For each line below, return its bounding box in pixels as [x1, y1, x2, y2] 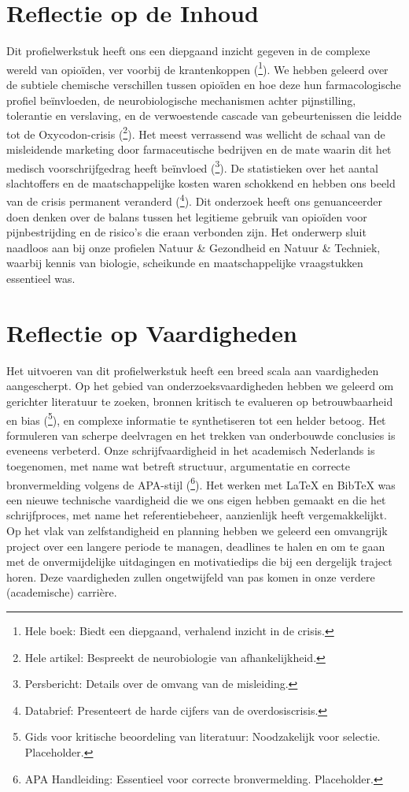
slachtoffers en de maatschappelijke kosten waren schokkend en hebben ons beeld [6, 174, 396, 191]
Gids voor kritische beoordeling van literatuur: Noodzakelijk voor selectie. [24, 728, 381, 745]
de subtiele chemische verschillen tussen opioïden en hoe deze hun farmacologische [6, 76, 401, 92]
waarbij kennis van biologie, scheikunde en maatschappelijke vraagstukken [6, 255, 363, 271]
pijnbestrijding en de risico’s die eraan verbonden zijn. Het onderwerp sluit [6, 224, 367, 240]
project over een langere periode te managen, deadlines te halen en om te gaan [6, 537, 385, 554]
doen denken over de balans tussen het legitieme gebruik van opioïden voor [6, 208, 367, 225]
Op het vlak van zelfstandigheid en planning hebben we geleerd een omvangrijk [6, 522, 388, 539]
